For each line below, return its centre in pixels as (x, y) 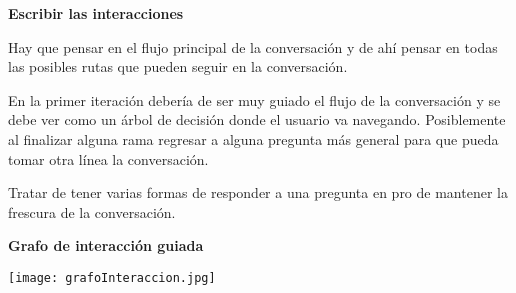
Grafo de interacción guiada (106, 245)
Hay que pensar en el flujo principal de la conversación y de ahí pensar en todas (253, 46)
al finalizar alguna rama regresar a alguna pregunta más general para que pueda (253, 138)
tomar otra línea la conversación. (108, 158)
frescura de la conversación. (92, 211)
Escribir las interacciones (96, 13)
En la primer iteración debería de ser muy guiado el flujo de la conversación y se (254, 99)
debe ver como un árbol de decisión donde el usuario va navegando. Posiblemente (257, 119)
